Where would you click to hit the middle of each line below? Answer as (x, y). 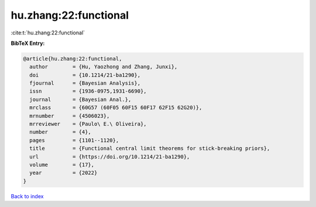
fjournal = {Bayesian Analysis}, (85, 83)
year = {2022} (63, 173)
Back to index (27, 196)
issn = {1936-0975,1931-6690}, (88, 91)
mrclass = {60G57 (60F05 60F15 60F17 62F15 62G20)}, (116, 108)
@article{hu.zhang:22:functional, (73, 59)
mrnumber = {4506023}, (70, 116)
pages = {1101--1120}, (74, 140)
